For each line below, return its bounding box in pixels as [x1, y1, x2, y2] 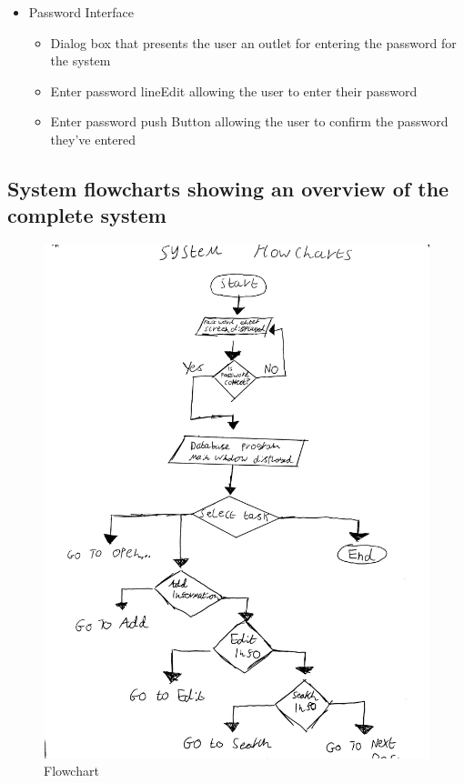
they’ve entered [50, 129, 136, 148]
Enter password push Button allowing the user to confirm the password [50, 112, 449, 131]
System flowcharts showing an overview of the [7, 174, 449, 202]
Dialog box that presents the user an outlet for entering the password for [50, 33, 457, 52]
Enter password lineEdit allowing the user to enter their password [50, 81, 418, 100]
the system [50, 51, 111, 70]
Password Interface [28, 3, 134, 21]
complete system [7, 201, 166, 229]
